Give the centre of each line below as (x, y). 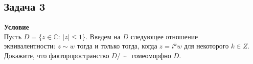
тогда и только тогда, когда (117, 46)
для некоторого (207, 46)
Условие (17, 27)
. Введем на (103, 36)
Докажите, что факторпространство (57, 55)
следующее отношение (164, 36)
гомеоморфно (151, 55)
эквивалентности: (30, 46)
